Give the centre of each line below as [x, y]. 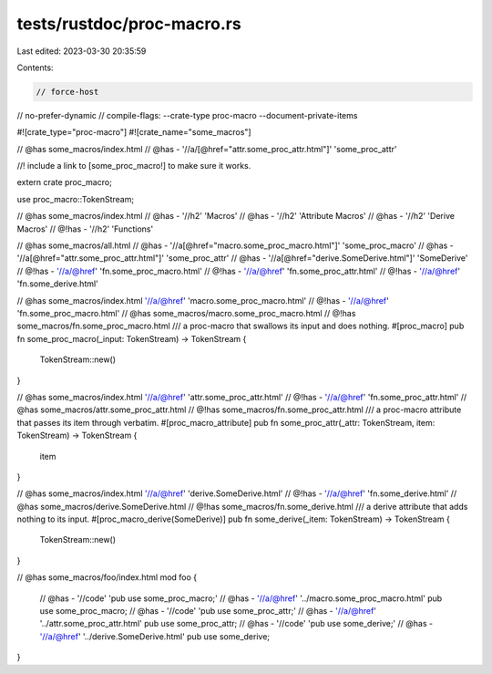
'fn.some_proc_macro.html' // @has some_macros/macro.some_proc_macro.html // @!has [186, 313]
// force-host [67, 92]
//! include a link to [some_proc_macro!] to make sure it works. [134, 166]
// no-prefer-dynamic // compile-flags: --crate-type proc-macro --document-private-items [187, 115]
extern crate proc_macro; [65, 182]
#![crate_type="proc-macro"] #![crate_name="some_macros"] [134, 132]
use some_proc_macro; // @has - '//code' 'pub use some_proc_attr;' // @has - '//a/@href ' [208, 611]
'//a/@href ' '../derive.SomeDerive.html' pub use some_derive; [155, 636]
